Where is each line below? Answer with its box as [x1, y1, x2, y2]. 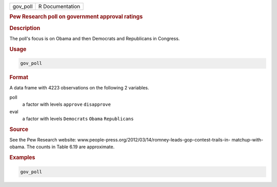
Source [9, 126, 29, 133]
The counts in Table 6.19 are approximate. [26, 144, 115, 150]
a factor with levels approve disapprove [22, 101, 111, 107]
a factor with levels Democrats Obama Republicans [22, 115, 134, 122]
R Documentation [38, 3, 81, 10]
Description [9, 25, 41, 32]
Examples [9, 154, 35, 161]
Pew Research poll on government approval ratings [9, 13, 143, 20]
